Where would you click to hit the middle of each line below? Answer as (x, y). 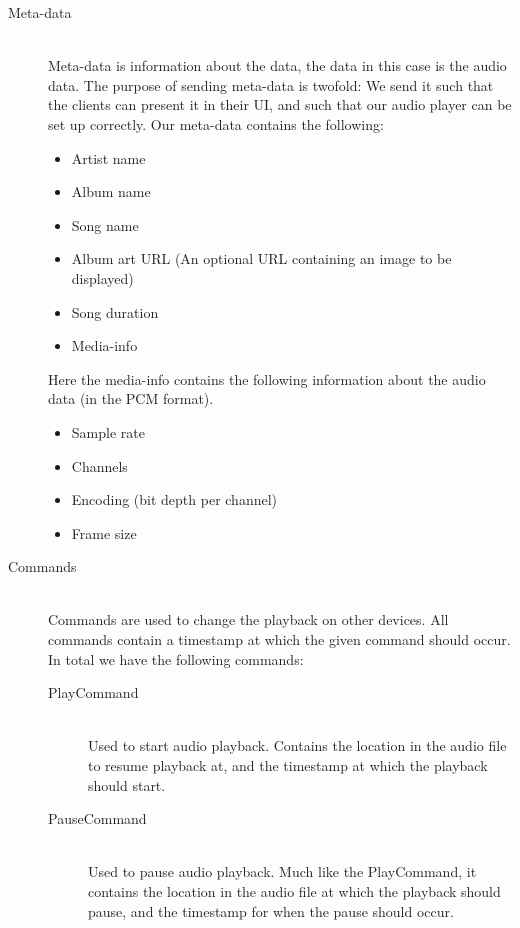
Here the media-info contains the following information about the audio (267, 378)
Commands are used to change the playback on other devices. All (248, 619)
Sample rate (108, 431)
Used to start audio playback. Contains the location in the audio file (297, 745)
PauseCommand (97, 818)
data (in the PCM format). (131, 398)
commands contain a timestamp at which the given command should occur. (279, 639)
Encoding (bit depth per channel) (174, 499)
